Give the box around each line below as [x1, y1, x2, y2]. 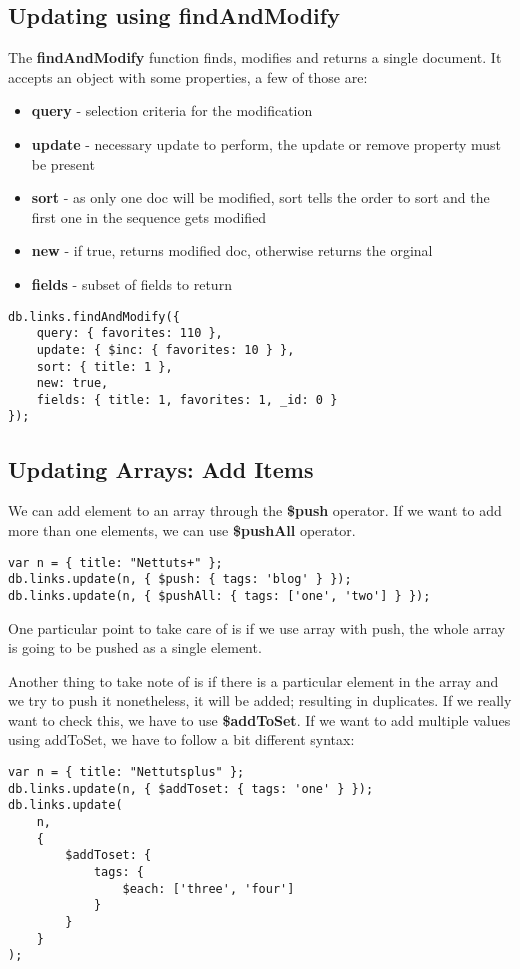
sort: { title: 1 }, [36, 359, 173, 374]
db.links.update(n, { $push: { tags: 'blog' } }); [8, 572, 352, 587]
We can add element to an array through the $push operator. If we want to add [8, 500, 502, 521]
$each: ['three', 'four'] [122, 881, 295, 896]
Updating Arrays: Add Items [8, 453, 314, 484]
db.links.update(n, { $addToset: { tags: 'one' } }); [8, 781, 374, 796]
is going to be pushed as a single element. [8, 637, 262, 658]
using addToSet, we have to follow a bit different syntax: [8, 729, 355, 750]
